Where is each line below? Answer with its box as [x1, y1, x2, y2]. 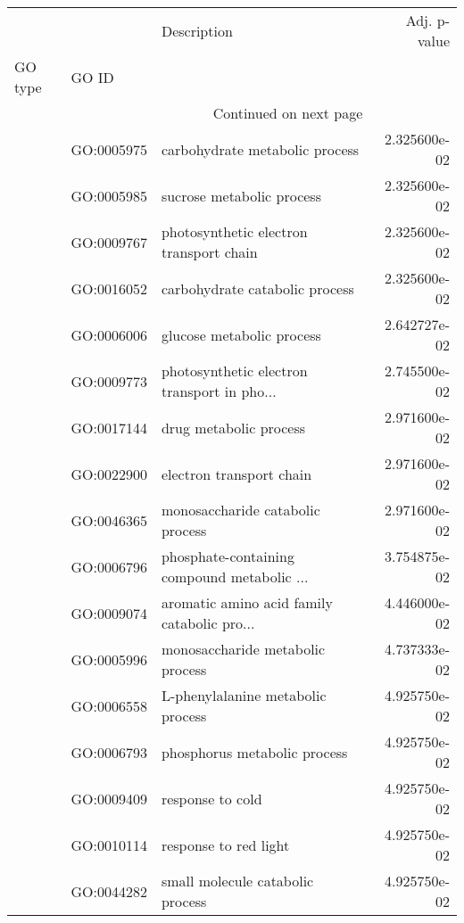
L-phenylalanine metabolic [161, 685, 327, 705]
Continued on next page [212, 103, 363, 123]
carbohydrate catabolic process [161, 277, 354, 299]
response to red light [161, 834, 290, 855]
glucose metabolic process [161, 324, 321, 345]
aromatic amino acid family [161, 592, 333, 613]
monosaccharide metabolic [161, 639, 326, 659]
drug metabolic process [161, 416, 306, 438]
